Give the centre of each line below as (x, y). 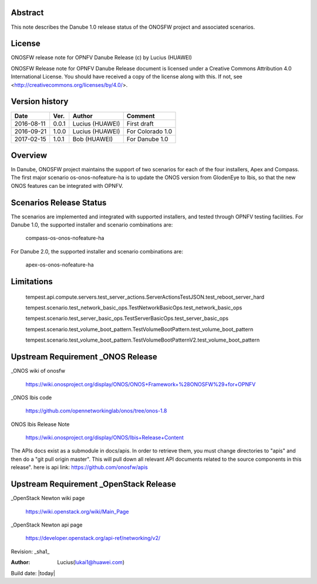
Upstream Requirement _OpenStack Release (93, 484)
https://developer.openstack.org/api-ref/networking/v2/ (93, 538)
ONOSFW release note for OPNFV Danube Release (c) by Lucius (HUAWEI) (101, 58)
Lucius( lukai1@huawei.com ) (91, 562)
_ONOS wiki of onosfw (38, 371)
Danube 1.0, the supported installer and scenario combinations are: (92, 225)
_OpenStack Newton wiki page (48, 498)
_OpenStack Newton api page (47, 525)
